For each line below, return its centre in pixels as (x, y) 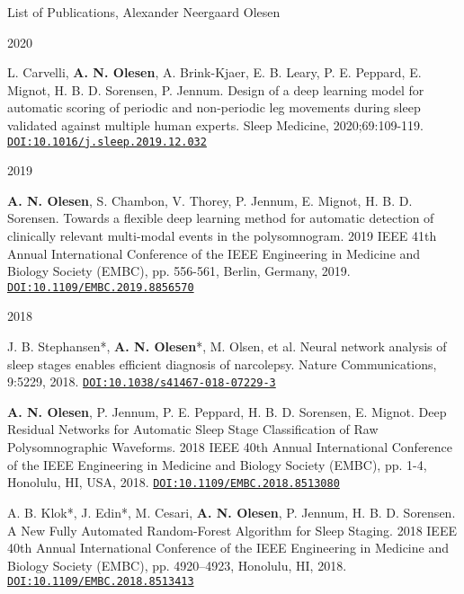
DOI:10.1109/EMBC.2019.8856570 (101, 287)
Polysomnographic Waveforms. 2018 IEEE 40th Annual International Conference (230, 447)
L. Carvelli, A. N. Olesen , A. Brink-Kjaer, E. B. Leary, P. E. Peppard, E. (214, 72)
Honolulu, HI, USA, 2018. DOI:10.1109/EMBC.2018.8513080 (174, 482)
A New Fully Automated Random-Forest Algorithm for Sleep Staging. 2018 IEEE (232, 530)
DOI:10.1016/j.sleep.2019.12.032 (107, 142)
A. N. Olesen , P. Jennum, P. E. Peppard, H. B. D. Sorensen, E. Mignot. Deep (227, 411)
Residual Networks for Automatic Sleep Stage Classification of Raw (193, 429)
